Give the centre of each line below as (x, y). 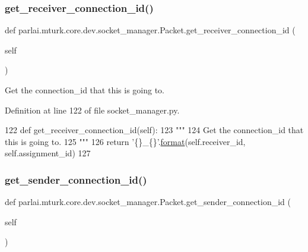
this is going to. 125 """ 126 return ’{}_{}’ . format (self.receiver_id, (125, 141)
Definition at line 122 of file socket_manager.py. (92, 110)
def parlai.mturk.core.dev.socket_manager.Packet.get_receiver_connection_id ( (150, 30)
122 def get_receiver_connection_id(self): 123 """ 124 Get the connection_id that (154, 130)
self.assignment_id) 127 (48, 153)
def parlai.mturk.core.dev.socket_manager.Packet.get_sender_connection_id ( (148, 202)
